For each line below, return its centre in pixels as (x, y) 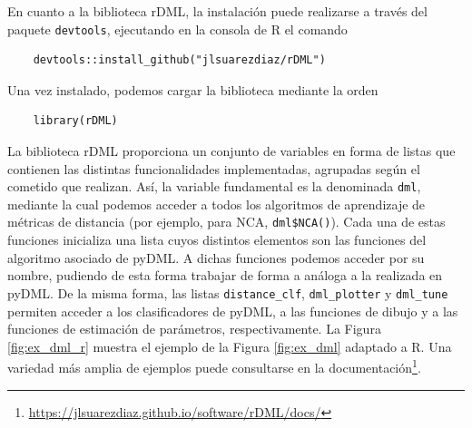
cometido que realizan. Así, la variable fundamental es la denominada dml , (214, 186)
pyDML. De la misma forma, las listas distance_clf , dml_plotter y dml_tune (228, 292)
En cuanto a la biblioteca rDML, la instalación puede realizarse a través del (217, 11)
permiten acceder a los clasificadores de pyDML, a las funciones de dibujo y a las (233, 311)
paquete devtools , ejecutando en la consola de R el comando (177, 29)
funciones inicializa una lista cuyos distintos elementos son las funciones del (217, 240)
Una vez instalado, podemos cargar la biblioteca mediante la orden (193, 89)
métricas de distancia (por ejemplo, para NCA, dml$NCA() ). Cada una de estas (226, 222)
